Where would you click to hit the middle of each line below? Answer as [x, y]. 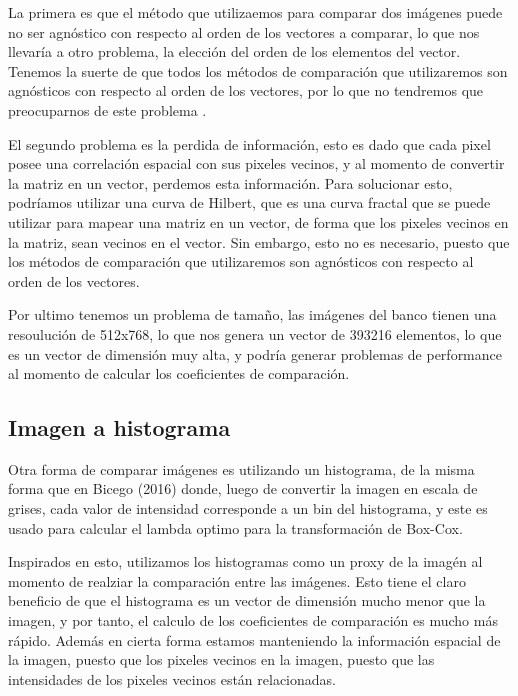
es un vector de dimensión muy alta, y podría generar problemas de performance [255, 353]
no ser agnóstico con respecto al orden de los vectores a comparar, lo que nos [244, 31]
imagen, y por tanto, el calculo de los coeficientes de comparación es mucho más [253, 620]
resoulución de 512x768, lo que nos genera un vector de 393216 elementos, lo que [255, 333]
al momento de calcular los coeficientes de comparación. [179, 373]
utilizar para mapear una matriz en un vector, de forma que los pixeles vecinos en [258, 221]
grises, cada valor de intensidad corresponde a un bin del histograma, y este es [248, 508]
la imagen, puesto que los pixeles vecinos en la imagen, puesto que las [221, 659]
